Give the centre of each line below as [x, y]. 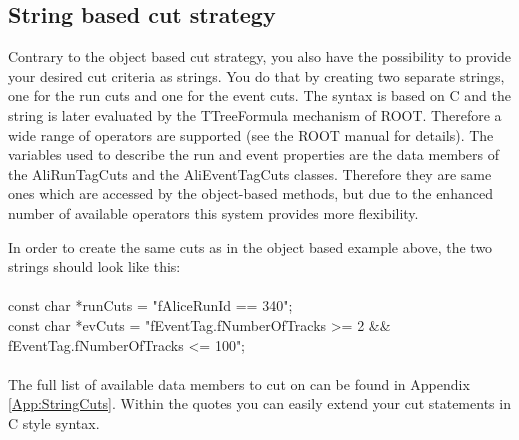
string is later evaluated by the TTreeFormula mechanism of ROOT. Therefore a [255, 114]
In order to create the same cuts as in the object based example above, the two [250, 246]
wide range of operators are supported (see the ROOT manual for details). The [251, 134]
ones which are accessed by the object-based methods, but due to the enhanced [250, 193]
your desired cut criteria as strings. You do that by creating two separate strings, [256, 75]
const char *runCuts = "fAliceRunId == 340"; [150, 305]
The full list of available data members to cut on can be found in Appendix [239, 383]
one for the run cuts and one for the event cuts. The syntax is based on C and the [259, 95]
